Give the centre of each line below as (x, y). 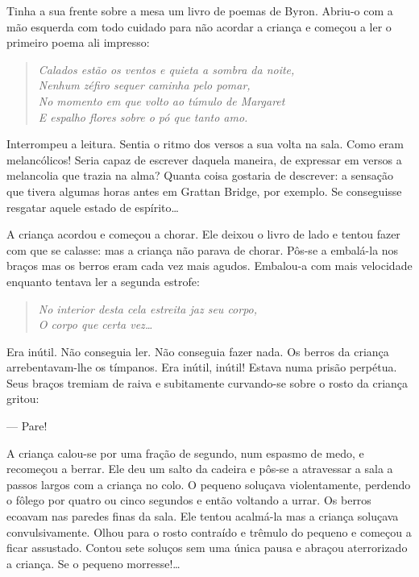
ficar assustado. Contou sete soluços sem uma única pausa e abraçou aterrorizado (207, 548)
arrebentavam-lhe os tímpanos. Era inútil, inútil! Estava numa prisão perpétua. (202, 367)
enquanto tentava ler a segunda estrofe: (103, 281)
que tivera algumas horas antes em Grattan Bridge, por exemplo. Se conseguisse (204, 191)
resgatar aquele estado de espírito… (93, 207)
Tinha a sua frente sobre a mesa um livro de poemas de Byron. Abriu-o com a (200, 10)
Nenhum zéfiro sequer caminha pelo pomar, (144, 85)
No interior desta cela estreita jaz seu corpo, (148, 308)
